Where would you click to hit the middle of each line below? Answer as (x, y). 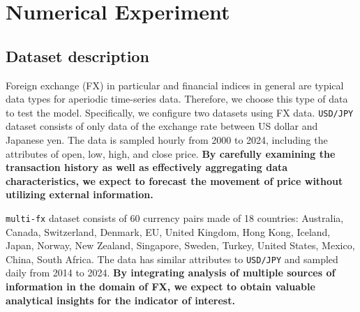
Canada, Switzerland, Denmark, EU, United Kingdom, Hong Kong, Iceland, (168, 231)
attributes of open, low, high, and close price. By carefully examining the (171, 153)
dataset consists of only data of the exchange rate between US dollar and (162, 126)
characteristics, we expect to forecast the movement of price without (174, 180)
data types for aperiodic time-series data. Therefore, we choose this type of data (177, 99)
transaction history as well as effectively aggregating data (147, 167)
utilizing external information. (80, 194)
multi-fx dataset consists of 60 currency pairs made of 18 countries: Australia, (175, 217)
